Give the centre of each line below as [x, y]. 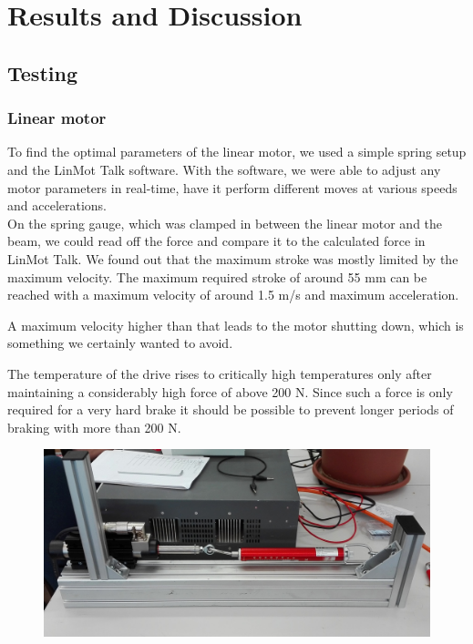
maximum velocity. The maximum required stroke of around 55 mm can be [217, 276]
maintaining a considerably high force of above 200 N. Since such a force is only [230, 391]
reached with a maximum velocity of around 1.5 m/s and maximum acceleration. [233, 295]
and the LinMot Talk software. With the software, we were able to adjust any [224, 169]
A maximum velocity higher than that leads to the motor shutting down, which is [236, 325]
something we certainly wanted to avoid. [120, 343]
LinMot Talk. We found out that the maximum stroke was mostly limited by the [233, 258]
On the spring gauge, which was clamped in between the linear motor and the [225, 223]
